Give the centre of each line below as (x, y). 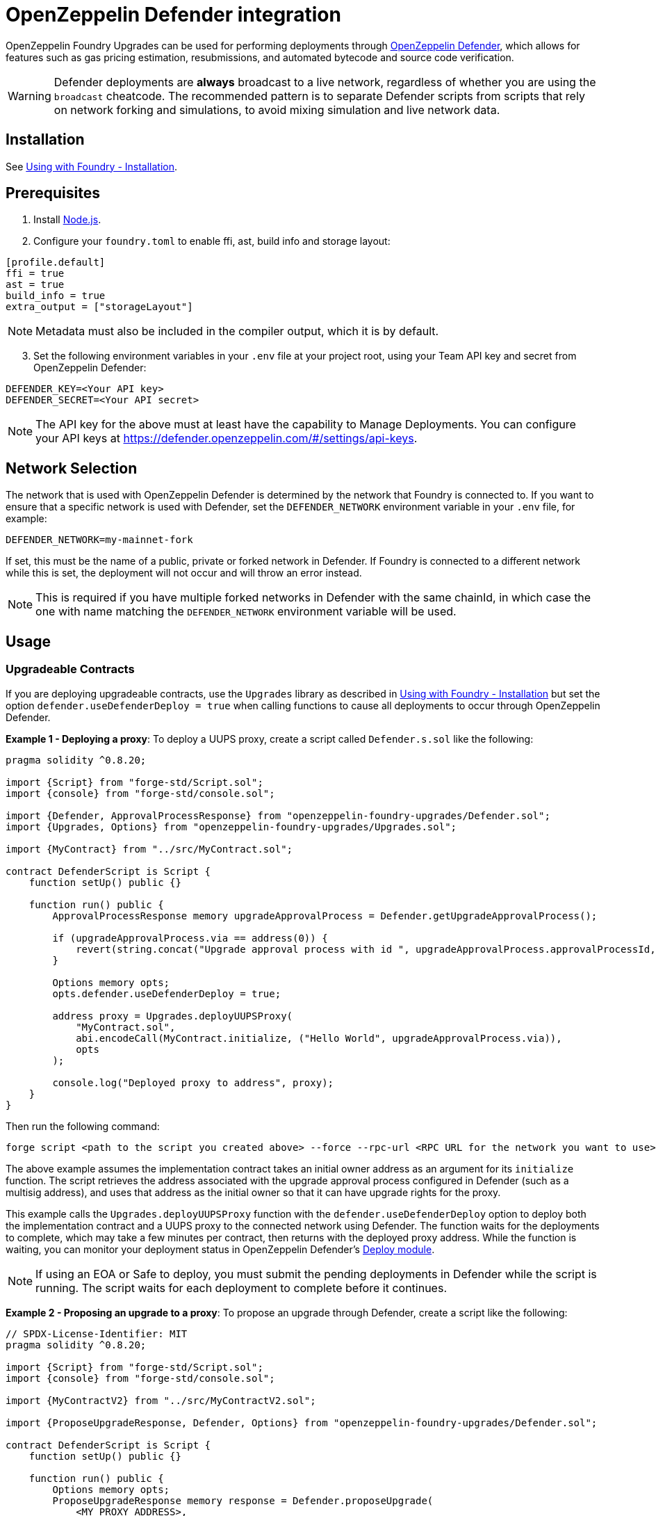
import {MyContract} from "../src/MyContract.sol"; (149, 849)
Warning (30, 96)
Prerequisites (53, 193)
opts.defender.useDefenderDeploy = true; (167, 993)
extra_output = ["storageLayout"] (99, 307)
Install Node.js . (67, 220)
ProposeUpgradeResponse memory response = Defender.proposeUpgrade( (243, 1500)
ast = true (35, 285)
